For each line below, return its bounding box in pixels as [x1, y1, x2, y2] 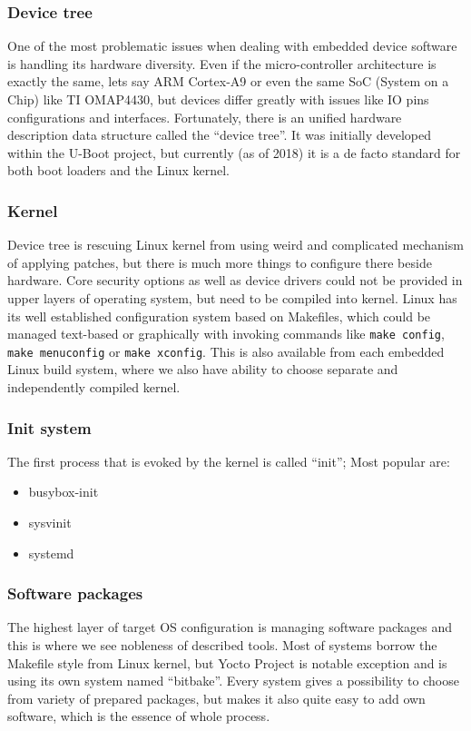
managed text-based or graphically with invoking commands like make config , [7, 324, 445, 343]
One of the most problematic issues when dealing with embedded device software [7, 36, 457, 55]
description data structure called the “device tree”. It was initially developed [7, 125, 432, 144]
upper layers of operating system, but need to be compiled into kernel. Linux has [7, 288, 457, 307]
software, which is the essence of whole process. [7, 706, 270, 726]
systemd [28, 543, 74, 562]
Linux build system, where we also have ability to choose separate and [7, 360, 398, 379]
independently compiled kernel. [7, 378, 181, 397]
